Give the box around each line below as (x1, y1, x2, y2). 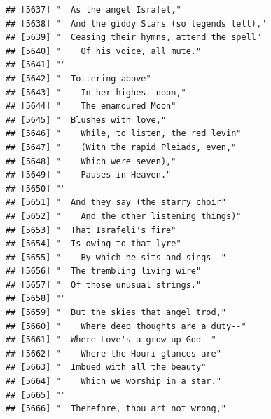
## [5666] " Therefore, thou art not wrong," (6, 404, 226, 414)
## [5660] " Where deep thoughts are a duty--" (6, 321, 246, 331)
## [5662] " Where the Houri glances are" (6, 348, 221, 359)
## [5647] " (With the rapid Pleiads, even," (6, 142, 237, 152)
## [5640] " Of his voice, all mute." (6, 46, 202, 56)
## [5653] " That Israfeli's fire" (6, 225, 176, 235)
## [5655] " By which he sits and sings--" (6, 252, 226, 262)
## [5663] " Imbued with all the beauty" (6, 362, 207, 373)
